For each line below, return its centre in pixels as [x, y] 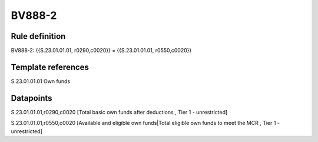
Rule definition [38, 36]
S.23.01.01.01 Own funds [41, 81]
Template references [50, 67]
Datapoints [32, 98]
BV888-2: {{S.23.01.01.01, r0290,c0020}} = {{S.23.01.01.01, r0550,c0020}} [101, 51]
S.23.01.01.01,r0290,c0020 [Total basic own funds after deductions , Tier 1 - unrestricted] [119, 112]
